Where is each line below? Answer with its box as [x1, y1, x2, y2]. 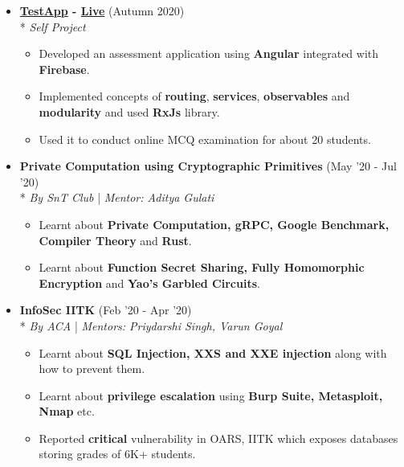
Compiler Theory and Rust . [39, 231, 192, 248]
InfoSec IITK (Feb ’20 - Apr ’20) [19, 301, 192, 318]
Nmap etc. [39, 403, 95, 420]
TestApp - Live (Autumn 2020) [19, 2, 185, 18]
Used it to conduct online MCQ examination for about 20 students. [39, 130, 371, 147]
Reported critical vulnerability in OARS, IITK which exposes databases [39, 429, 398, 446]
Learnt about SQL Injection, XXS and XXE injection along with [39, 344, 387, 361]
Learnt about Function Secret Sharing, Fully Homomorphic [39, 259, 365, 276]
